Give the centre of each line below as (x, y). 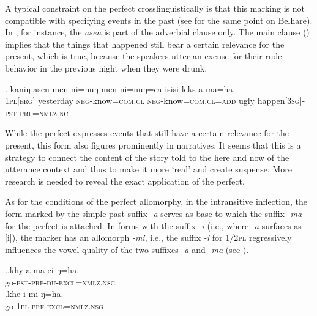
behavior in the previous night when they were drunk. (106, 68)
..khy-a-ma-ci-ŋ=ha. (42, 270)
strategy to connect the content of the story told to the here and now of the (147, 157)
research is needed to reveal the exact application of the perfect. (125, 181)
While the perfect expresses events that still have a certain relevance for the (147, 133)
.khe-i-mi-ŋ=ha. (34, 294)
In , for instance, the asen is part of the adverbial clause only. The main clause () (157, 32)
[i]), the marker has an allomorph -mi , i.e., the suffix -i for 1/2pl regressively (148, 237)
